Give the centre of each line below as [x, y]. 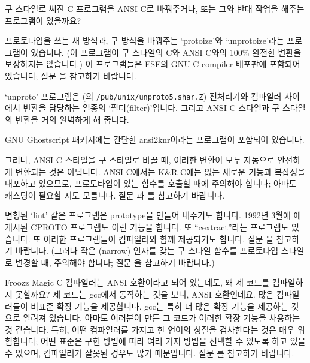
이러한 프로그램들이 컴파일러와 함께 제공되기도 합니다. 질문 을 [159, 238]
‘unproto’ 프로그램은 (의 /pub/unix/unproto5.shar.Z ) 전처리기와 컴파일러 [143, 96]
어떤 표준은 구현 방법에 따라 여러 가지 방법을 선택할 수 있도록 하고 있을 [173, 341]
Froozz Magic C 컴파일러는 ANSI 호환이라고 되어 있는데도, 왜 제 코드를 [137, 282]
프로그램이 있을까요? [43, 20]
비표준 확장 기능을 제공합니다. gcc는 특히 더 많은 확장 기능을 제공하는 [159, 306]
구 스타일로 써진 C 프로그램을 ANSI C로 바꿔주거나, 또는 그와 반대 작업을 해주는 [155, 8]
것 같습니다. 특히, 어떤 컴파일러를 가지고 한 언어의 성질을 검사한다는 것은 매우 [150, 329]
